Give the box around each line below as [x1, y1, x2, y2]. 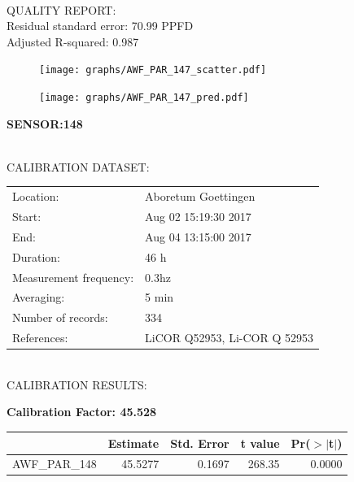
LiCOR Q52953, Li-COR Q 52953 [145, 329, 313, 346]
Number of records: [12, 309, 108, 326]
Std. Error [170, 434, 229, 451]
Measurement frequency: [12, 268, 134, 285]
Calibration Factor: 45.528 [7, 403, 157, 420]
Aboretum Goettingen [145, 188, 256, 205]
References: [12, 329, 68, 346]
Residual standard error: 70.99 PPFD [7, 17, 194, 34]
